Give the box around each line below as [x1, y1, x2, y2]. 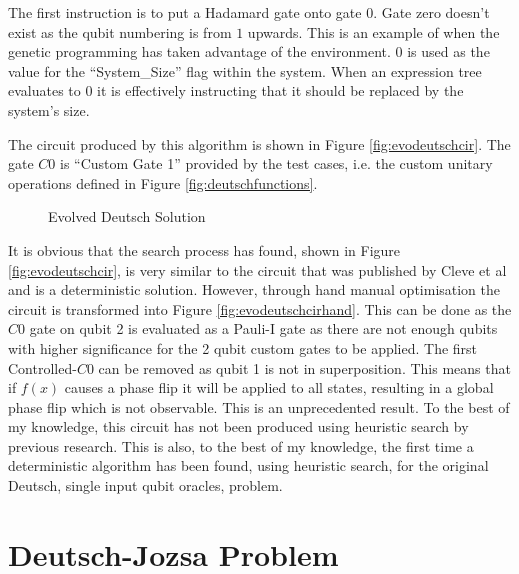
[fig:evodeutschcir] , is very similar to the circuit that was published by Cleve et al [8, 259, 507, 280]
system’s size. [8, 99, 90, 120]
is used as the [407, 41, 490, 62]
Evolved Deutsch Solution [48, 206, 206, 227]
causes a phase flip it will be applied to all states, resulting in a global [64, 377, 494, 398]
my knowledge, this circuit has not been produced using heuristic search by [8, 416, 469, 437]
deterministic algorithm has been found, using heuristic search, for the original [8, 455, 489, 476]
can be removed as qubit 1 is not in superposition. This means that [98, 357, 511, 378]
